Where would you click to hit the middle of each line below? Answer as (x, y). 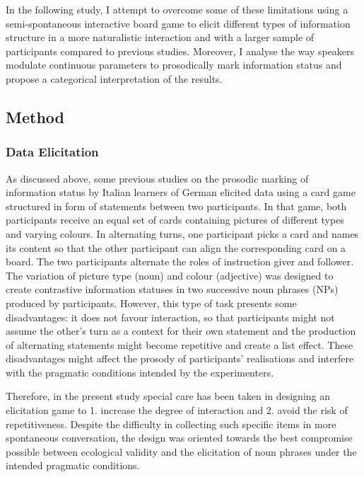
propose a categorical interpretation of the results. (114, 78)
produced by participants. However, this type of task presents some (151, 303)
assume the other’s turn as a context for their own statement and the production (181, 331)
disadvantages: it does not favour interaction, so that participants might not (170, 317)
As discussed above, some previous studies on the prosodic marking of (157, 178)
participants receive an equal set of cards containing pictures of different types (175, 220)
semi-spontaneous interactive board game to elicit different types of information (178, 23)
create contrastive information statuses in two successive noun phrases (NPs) (172, 289)
